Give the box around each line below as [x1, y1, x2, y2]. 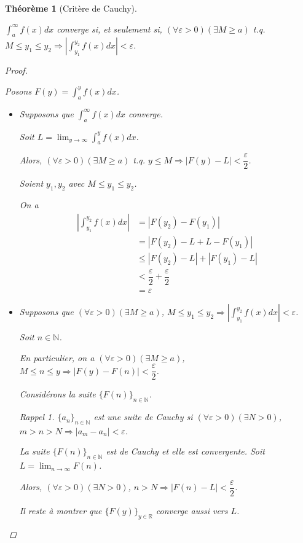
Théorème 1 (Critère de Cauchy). [5, 2, 137, 14]
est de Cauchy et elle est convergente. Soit [106, 445, 265, 458]
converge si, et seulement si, [57, 22, 162, 35]
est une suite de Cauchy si [93, 410, 193, 423]
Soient [19, 177, 44, 190]
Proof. [5, 64, 28, 77]
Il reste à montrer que [19, 504, 102, 517]
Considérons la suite [19, 388, 96, 400]
